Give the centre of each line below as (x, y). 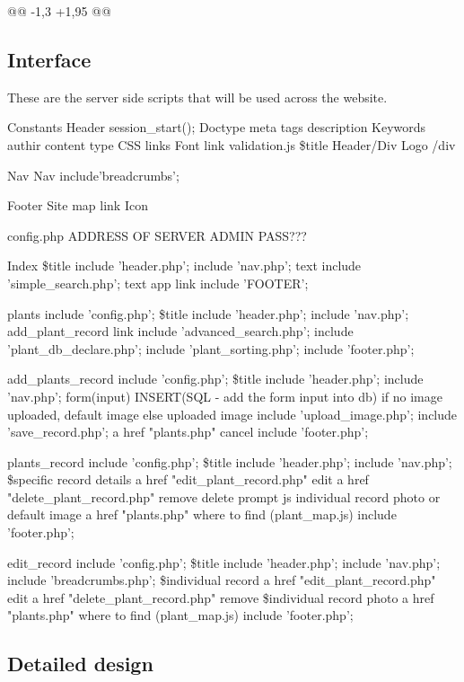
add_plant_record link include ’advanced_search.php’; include (180, 331)
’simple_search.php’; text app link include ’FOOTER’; (158, 283)
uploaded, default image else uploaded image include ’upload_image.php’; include (232, 414)
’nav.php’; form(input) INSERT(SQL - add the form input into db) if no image (225, 396)
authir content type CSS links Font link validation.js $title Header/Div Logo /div (232, 144)
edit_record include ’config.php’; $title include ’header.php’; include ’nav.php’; (224, 562)
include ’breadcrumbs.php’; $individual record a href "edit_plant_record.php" (222, 580)
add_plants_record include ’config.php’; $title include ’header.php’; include (215, 379)
